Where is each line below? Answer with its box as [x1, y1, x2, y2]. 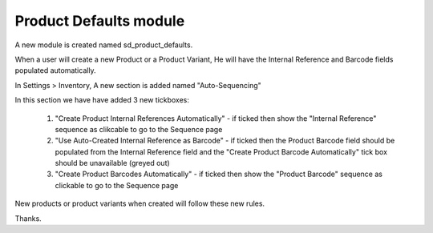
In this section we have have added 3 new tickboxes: [14, 95, 190, 105]
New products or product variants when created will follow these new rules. [14, 199, 265, 208]
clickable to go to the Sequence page [55, 180, 179, 190]
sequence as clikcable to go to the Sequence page [55, 124, 223, 134]
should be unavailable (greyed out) [55, 159, 170, 168]
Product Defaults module [14, 12, 185, 30]
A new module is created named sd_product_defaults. [14, 40, 193, 50]
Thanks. [14, 213, 42, 223]
